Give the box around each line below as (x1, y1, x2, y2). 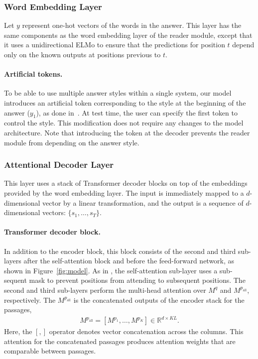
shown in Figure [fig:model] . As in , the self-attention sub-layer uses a (4, 265, 218, 275)
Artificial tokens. (4, 69, 63, 79)
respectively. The (4, 294, 56, 305)
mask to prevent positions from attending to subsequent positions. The (29, 275, 246, 285)
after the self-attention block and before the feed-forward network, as (23, 255, 235, 266)
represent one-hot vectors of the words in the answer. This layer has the (22, 20, 242, 30)
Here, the (4, 326, 32, 337)
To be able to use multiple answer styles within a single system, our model (4, 88, 232, 98)
